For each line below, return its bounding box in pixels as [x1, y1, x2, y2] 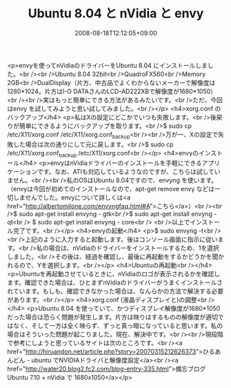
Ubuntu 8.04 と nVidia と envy [28, 6, 204, 21]
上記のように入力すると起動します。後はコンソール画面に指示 [25, 235, 200, 243]
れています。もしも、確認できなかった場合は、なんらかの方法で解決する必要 [7, 287, 224, 295]
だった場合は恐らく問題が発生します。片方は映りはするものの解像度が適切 [7, 313, 219, 321]
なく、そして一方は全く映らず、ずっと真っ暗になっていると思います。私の [12, 321, 223, 329]
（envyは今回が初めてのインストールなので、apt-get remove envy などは [7, 184, 215, 193]
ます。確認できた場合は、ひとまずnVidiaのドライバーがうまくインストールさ [7, 278, 223, 287]
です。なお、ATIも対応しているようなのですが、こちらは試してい [37, 167, 221, 175]
